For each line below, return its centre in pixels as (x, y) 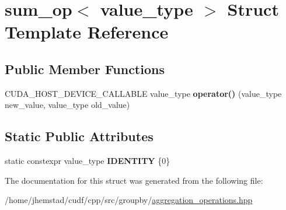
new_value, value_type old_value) (67, 105)
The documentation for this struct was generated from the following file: (134, 180)
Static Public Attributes (79, 136)
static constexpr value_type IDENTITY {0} (88, 161)
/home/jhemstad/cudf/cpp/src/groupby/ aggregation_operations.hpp (129, 200)
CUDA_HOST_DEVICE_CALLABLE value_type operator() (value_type (143, 93)
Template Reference (87, 32)
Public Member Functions (85, 69)
